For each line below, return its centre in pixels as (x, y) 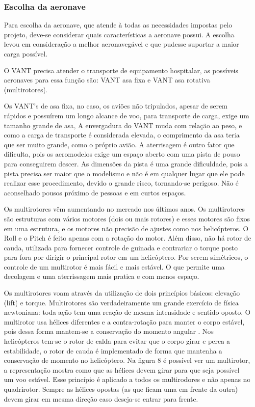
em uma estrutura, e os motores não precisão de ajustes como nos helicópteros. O (126, 228)
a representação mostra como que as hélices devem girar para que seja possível (122, 369)
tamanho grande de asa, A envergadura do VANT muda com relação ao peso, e (123, 125)
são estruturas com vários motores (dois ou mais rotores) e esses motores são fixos (127, 218)
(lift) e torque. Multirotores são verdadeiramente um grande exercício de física (121, 302)
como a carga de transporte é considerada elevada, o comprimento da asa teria (122, 135)
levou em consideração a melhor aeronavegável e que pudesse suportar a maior (122, 44)
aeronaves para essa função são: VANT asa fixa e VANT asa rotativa (107, 80)
